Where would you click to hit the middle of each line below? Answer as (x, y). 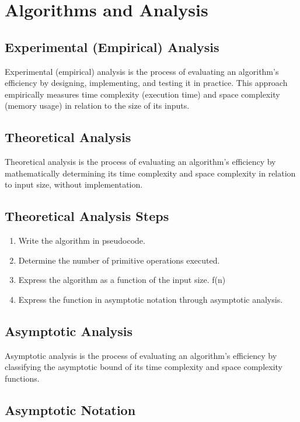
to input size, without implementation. (74, 184)
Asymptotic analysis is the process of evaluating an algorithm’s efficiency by (141, 355)
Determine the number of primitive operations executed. (119, 260)
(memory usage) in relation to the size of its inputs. (97, 105)
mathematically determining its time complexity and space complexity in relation (150, 173)
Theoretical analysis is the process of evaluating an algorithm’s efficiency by (140, 162)
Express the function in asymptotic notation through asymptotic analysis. (151, 299)
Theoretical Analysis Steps (87, 216)
